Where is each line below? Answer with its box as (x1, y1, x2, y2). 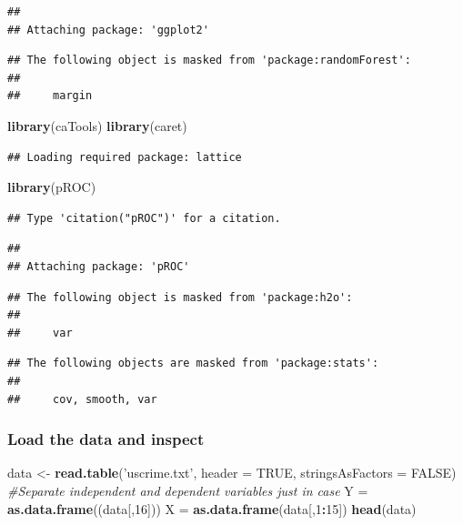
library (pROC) (7, 177, 96, 197)
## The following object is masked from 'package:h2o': (7, 290, 353, 304)
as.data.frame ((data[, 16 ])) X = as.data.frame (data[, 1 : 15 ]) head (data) (7, 499, 417, 518)
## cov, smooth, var (7, 392, 157, 406)
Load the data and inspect (7, 428, 205, 450)
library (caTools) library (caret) (7, 116, 187, 135)
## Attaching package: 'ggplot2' (7, 23, 209, 36)
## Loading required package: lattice (7, 150, 242, 164)
